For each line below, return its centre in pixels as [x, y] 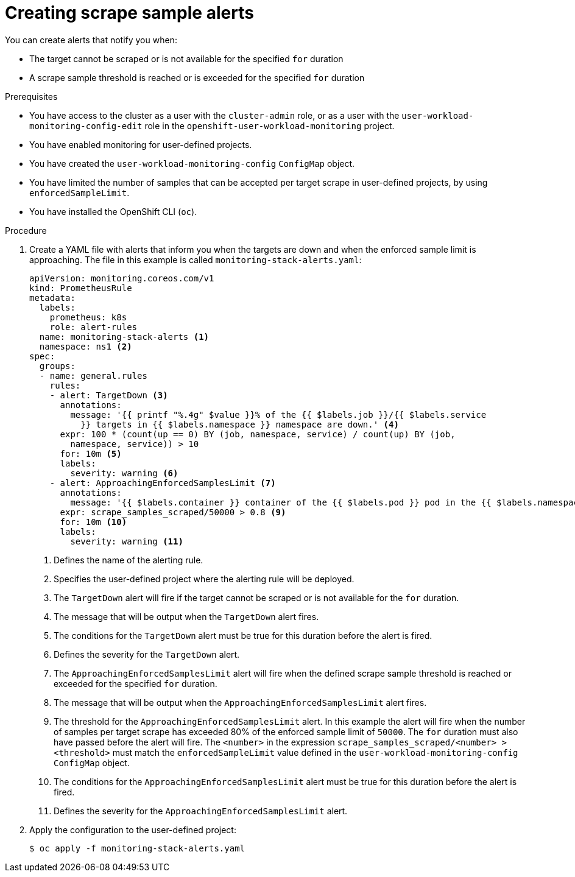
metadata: [52, 298]
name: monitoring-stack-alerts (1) [124, 336]
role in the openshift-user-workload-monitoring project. [270, 125]
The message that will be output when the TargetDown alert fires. [186, 616]
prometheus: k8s [88, 317]
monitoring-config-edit [86, 126]
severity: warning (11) [127, 541]
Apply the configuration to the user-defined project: [133, 829]
